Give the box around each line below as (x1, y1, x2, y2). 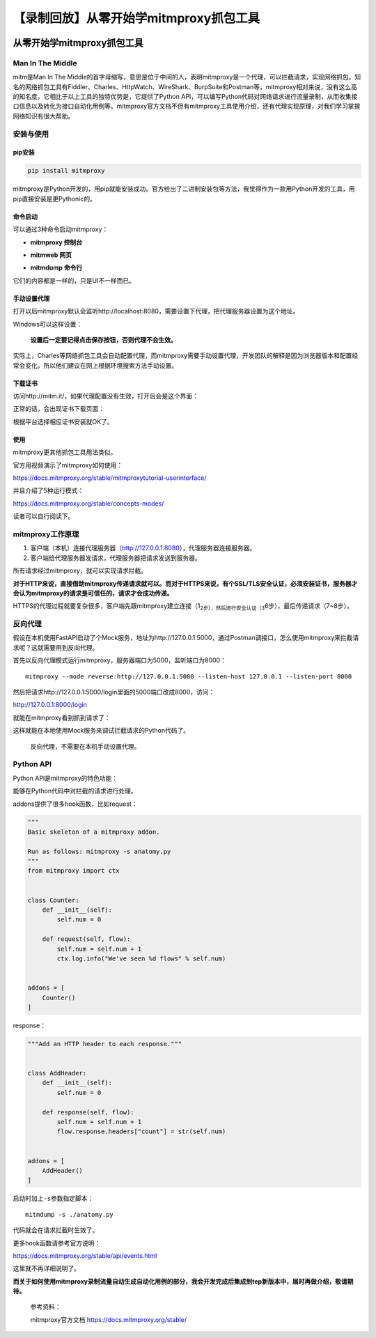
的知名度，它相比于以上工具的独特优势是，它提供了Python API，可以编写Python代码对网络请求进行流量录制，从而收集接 (13, 93, 358, 101)
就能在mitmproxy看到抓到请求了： (13, 713, 111, 722)
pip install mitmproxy (27, 167, 105, 175)
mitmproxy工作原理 (13, 529, 79, 539)
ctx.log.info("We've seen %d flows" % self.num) (56, 954, 226, 963)
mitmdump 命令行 (30, 263, 83, 272)
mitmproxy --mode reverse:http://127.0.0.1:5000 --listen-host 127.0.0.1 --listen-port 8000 (25, 672, 352, 680)
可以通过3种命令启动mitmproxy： (13, 225, 109, 233)
